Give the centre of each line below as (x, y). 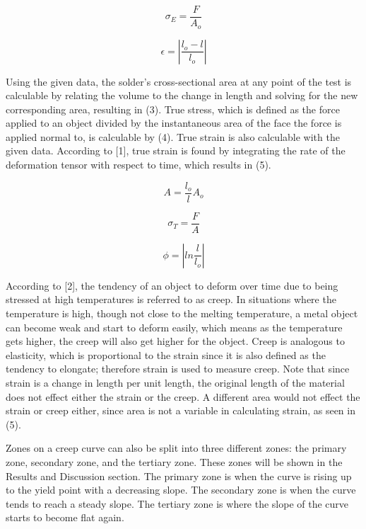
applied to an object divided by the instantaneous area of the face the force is (174, 123)
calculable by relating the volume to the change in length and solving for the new (182, 95)
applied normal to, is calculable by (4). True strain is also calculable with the (173, 136)
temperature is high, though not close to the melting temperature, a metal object (182, 313)
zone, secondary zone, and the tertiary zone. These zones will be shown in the (174, 461)
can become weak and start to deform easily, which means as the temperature (174, 327)
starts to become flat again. (65, 517)
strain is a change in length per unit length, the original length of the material (175, 382)
